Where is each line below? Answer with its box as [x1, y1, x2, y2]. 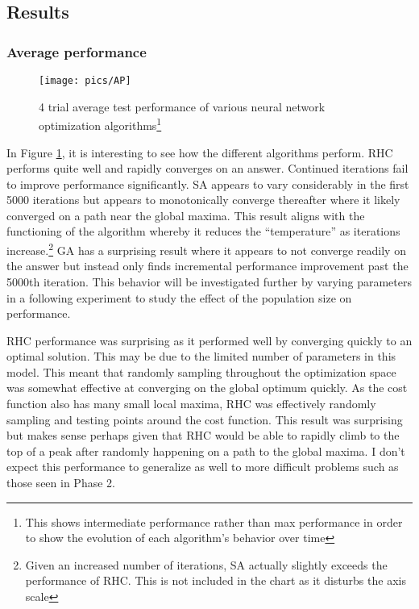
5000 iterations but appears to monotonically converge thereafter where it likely [6, 191, 400, 208]
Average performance [6, 41, 147, 61]
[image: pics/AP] [39, 75, 131, 86]
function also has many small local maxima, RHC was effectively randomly [6, 395, 376, 412]
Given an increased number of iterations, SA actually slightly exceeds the [25, 556, 388, 573]
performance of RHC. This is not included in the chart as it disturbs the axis [25, 572, 406, 589]
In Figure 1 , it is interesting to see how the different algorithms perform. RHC [6, 144, 393, 161]
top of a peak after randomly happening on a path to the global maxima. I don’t [6, 442, 405, 459]
